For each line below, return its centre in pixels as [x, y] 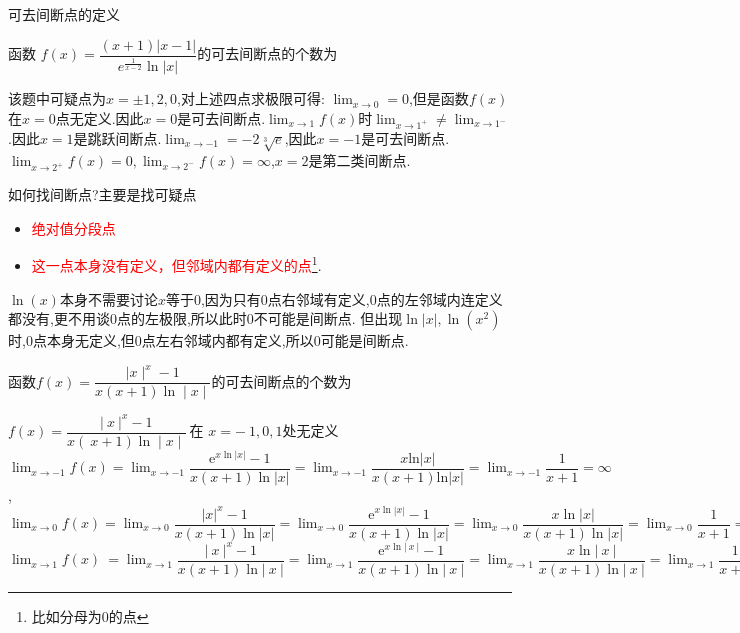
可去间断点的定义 [64, 14]
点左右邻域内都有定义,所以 [227, 340]
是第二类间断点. [359, 160]
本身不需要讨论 [108, 298]
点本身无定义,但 [83, 340]
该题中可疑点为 [57, 98]
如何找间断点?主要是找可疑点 [102, 194]
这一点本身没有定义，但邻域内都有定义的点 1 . [176, 263]
